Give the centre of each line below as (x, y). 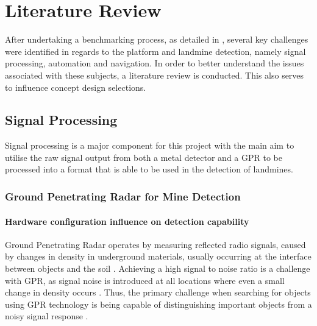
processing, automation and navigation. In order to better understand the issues (155, 63)
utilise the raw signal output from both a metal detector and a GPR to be (144, 157)
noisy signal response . (47, 316)
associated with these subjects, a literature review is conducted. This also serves (155, 75)
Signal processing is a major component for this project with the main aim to (150, 145)
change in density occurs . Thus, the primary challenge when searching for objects (158, 292)
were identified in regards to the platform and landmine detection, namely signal (155, 51)
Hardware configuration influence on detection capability (127, 221)
